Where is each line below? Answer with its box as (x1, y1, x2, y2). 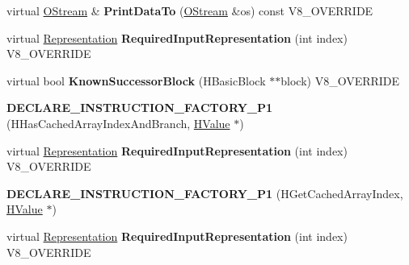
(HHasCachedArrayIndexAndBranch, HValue (6, 114, 230, 131)
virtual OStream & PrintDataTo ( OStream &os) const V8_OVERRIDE (6, 2, 373, 19)
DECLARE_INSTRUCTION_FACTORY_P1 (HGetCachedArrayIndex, (6, 184, 403, 201)
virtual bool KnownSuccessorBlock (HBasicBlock (6, 72, 266, 89)
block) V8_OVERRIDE (280, 72, 400, 89)
